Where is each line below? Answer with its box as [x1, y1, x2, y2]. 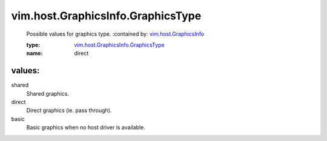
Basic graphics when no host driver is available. [26, 124, 145, 131]
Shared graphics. [26, 90, 70, 97]
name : [26, 50, 43, 57]
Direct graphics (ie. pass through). [26, 107, 112, 114]
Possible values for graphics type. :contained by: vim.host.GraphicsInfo [26, 30, 205, 38]
